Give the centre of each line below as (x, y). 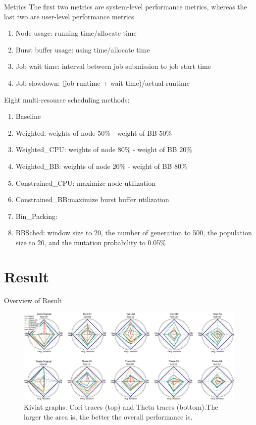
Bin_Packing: (36, 216)
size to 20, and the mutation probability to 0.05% (91, 242)
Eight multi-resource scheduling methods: (67, 99)
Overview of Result (33, 300)
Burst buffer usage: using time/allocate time (83, 49)
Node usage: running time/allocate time (76, 33)
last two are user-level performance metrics (69, 16)
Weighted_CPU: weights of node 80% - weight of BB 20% (104, 149)
